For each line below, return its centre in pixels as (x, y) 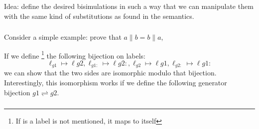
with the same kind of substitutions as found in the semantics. (99, 16)
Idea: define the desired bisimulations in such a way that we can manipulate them (129, 6)
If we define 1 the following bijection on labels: (75, 55)
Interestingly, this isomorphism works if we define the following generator (116, 82)
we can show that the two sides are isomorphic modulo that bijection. (110, 73)
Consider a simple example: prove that (63, 37)
